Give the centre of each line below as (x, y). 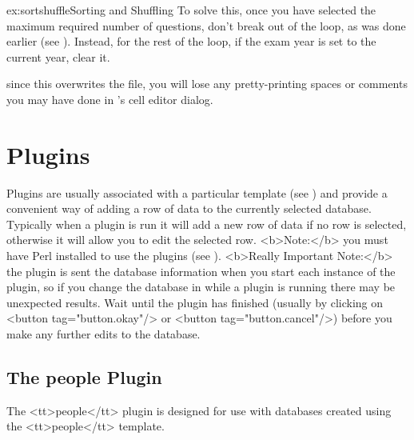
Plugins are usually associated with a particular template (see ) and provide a (197, 192)
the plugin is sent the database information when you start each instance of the (201, 271)
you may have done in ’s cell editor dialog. (110, 99)
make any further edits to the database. (103, 334)
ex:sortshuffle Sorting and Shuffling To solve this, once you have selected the (191, 10)
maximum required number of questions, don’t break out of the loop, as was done (206, 25)
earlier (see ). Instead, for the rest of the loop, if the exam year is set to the (191, 41)
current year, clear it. (58, 56)
